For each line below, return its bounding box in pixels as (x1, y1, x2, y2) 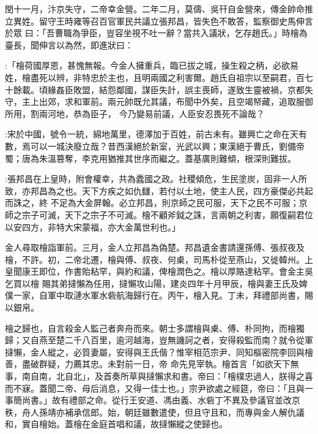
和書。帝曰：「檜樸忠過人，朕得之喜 (171, 370, 313, 383)
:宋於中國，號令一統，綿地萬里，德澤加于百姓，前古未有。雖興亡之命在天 (5, 128, 298, 140)
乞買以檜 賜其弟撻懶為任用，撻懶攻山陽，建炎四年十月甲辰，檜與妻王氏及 (5, 276, 299, 289)
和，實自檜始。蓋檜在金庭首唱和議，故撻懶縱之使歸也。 (5, 417, 227, 430)
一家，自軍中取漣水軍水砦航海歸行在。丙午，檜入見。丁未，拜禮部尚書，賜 (13, 289, 313, 302)
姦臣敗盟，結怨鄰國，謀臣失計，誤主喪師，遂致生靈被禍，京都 (56, 83, 305, 96)
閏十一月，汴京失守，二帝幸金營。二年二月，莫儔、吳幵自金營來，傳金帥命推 (5, 2, 313, 15)
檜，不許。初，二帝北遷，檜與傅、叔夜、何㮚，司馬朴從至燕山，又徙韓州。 (5, 253, 305, 265)
